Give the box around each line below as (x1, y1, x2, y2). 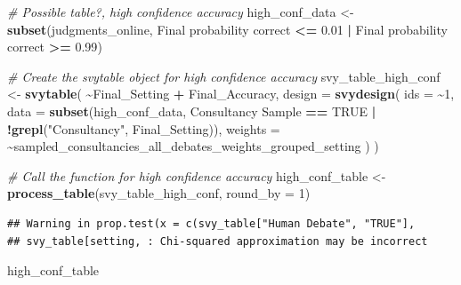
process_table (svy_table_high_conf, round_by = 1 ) (7, 184, 311, 202)
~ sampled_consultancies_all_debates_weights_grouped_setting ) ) (7, 137, 379, 155)
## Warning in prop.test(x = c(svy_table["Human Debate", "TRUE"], (7, 217, 416, 230)
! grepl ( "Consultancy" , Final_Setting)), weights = (7, 119, 280, 138)
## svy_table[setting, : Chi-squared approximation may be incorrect (7, 234, 428, 248)
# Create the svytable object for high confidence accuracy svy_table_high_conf (7, 67, 441, 85)
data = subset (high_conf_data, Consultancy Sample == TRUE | (7, 101, 376, 120)
